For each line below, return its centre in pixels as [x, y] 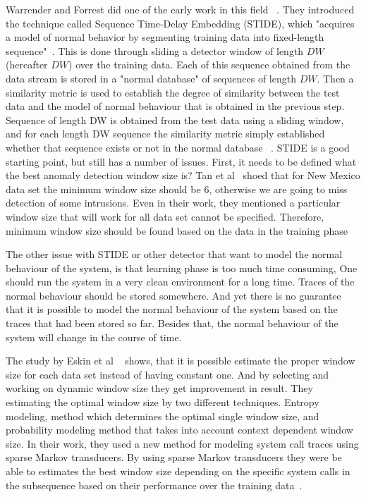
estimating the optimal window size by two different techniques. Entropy [163, 402]
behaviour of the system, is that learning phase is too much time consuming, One [182, 268]
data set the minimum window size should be [103, 189]
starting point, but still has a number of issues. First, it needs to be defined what [181, 161]
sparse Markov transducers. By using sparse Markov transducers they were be [174, 457]
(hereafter [27, 65]
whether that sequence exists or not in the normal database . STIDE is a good [178, 147]
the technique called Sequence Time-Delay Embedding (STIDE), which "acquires [180, 23]
